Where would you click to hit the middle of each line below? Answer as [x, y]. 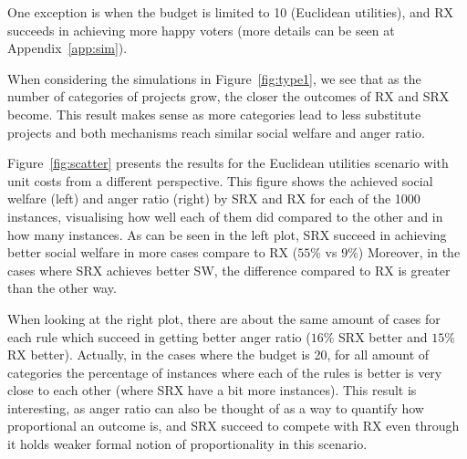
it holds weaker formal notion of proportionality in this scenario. [187, 444]
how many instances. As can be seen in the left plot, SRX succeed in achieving [227, 234]
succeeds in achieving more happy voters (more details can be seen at [201, 30]
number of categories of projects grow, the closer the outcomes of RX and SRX [228, 96]
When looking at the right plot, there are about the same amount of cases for [224, 318]
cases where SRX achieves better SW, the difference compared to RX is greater [229, 270]
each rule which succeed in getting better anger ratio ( [159, 336]
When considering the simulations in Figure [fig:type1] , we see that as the [214, 78]
